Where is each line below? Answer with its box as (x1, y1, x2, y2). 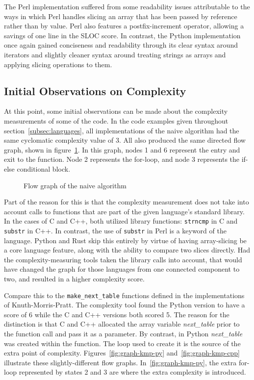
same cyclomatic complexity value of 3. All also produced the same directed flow (4, 135, 246, 145)
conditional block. (17, 163, 71, 174)
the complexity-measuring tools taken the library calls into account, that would (4, 254, 242, 264)
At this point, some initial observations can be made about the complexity (4, 106, 228, 116)
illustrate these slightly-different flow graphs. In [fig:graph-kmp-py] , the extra (4, 357, 237, 367)
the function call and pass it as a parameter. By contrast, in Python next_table (4, 329, 243, 339)
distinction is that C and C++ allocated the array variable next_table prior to (4, 319, 240, 329)
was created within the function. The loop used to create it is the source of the (4, 338, 241, 348)
